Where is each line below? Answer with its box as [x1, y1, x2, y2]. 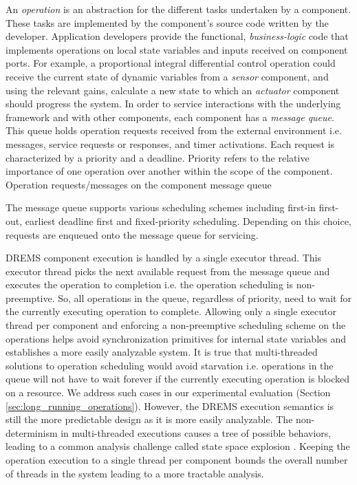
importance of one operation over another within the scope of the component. [6, 164, 333, 178]
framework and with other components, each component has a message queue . [6, 109, 334, 124]
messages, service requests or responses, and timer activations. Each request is [6, 136, 335, 151]
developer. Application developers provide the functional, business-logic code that [6, 29, 349, 43]
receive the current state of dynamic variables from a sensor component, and [6, 69, 329, 83]
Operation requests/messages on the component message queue [6, 177, 272, 191]
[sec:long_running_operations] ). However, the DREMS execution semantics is [6, 398, 334, 413]
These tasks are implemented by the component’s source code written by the [6, 15, 329, 30]
